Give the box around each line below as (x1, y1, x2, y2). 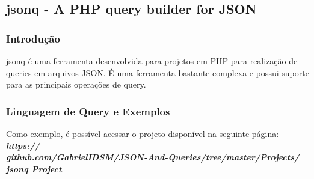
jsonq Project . (6, 162, 64, 175)
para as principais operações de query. (6, 78, 146, 91)
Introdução (6, 31, 60, 46)
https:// (6, 139, 40, 151)
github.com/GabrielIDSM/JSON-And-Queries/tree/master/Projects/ (6, 151, 300, 163)
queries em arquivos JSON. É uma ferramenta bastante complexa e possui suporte (6, 66, 309, 79)
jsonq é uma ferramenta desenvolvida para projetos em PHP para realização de (6, 55, 298, 67)
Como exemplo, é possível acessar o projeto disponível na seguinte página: (6, 127, 279, 139)
